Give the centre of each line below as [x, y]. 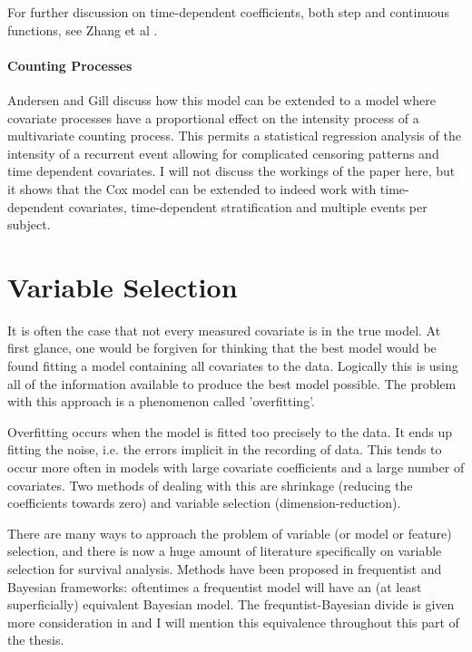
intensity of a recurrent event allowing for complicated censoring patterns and [223, 153]
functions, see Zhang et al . [83, 29]
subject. [29, 224]
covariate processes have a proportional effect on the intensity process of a [213, 117]
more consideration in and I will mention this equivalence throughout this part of [233, 622]
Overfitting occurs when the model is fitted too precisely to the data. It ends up [230, 431]
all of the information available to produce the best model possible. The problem [232, 383]
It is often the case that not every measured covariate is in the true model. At [224, 330]
